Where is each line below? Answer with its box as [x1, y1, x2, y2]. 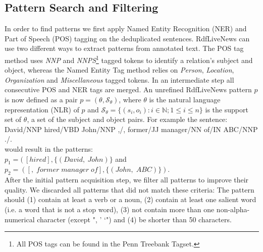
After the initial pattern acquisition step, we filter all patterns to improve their [5, 174, 249, 185]
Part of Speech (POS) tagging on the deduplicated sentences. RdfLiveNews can [5, 33, 250, 43]
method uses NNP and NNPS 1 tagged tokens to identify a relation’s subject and [5, 53, 253, 65]
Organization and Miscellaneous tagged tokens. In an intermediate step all [5, 74, 234, 85]
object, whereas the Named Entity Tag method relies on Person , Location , [5, 65, 234, 75]
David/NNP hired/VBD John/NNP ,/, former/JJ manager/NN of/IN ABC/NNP [5, 123, 258, 134]
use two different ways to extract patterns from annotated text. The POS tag [5, 43, 244, 53]
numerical [5, 214, 35, 224]
